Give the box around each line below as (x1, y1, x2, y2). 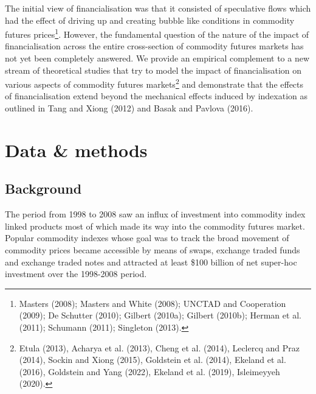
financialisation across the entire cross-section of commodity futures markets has (5, 40, 304, 52)
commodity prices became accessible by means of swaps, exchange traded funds (5, 244, 300, 256)
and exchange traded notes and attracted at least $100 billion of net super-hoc (5, 255, 297, 268)
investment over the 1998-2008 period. (5, 267, 147, 280)
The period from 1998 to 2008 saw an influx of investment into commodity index (5, 208, 306, 220)
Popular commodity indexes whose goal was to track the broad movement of (5, 231, 289, 244)
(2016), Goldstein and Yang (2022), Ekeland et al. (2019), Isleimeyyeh (19, 365, 280, 378)
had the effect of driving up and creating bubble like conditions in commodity (5, 13, 295, 26)
